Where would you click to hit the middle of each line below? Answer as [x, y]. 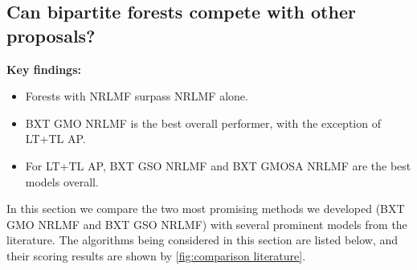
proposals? [51, 35]
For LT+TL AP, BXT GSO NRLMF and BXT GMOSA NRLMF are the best [218, 165]
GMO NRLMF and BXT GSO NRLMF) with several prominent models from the [207, 224]
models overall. [62, 181]
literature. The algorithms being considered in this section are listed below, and [202, 240]
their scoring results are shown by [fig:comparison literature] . [156, 255]
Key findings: [44, 69]
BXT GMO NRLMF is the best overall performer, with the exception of [203, 123]
